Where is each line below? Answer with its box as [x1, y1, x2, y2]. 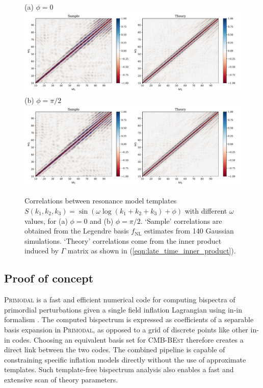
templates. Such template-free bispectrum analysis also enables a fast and [4, 364, 234, 375]
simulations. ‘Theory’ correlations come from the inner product [24, 235, 222, 246]
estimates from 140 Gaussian [144, 225, 234, 236]
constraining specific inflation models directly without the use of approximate [4, 354, 246, 365]
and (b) [90, 215, 114, 226]
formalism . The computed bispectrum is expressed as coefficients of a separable [4, 314, 254, 325]
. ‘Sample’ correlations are [140, 215, 222, 226]
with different [185, 205, 227, 216]
